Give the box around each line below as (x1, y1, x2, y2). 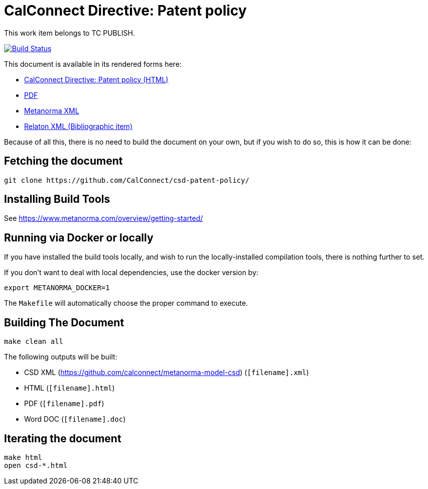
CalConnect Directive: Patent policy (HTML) (24, 75, 169, 84)
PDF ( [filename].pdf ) (24, 399, 104, 408)
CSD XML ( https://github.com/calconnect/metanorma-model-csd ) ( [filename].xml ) (24, 368, 309, 377)
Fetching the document (4, 155, 123, 168)
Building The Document (4, 316, 124, 329)
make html (4, 453, 42, 461)
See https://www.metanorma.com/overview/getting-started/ (4, 214, 203, 223)
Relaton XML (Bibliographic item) (24, 121, 132, 131)
